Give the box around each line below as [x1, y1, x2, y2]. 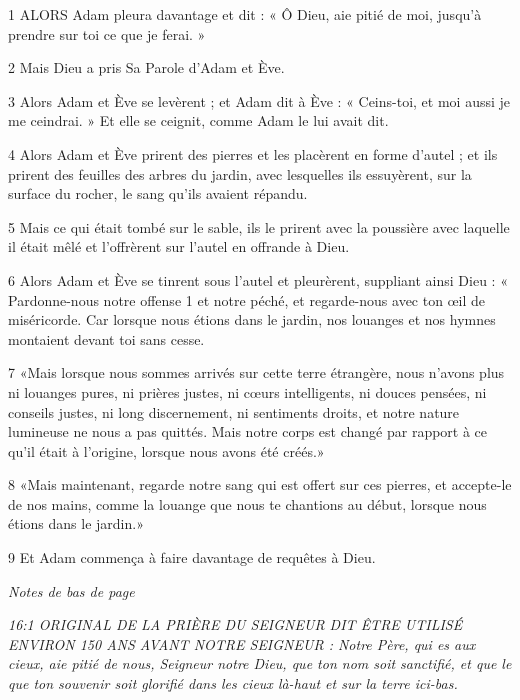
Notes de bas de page [8, 580, 135, 601]
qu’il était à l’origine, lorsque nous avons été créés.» [8, 440, 325, 461]
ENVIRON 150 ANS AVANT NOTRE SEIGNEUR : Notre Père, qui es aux [8, 633, 476, 654]
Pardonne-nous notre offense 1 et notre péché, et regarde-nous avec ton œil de [8, 289, 485, 310]
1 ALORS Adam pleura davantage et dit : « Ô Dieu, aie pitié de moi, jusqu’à [8, 4, 482, 24]
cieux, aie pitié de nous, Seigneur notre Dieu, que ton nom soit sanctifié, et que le [8, 653, 512, 674]
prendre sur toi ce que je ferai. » [8, 23, 206, 44]
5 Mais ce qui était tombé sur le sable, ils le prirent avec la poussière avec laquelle [8, 216, 510, 237]
